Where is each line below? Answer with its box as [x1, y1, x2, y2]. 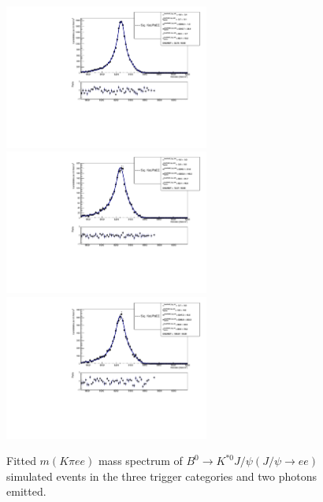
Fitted [6, 452, 36, 469]
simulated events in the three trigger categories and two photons [6, 467, 317, 484]
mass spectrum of [98, 452, 183, 469]
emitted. [6, 483, 46, 500]
